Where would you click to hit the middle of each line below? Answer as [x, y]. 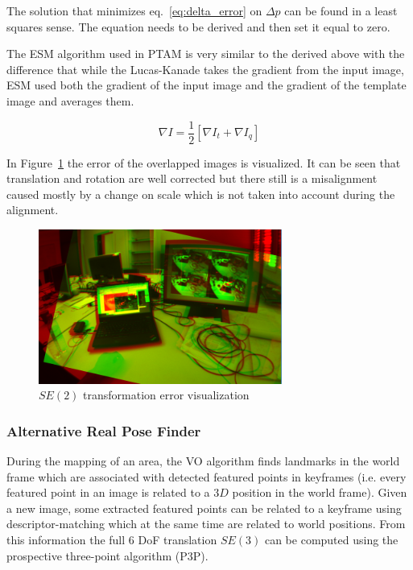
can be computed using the [331, 540]
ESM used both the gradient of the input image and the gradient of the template [206, 85]
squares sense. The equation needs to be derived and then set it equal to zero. [198, 26]
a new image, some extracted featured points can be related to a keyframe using [204, 508]
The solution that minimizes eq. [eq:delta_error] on [134, 10]
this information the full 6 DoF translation [112, 540]
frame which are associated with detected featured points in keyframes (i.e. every [206, 476]
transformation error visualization [166, 395]
